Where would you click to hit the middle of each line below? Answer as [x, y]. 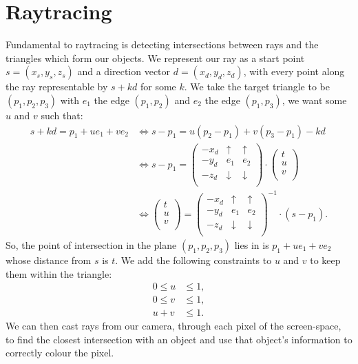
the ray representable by [57, 87]
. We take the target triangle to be [257, 87]
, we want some [314, 100]
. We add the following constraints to [193, 260]
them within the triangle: [59, 273]
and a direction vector [124, 71]
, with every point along [294, 71]
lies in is [252, 244]
